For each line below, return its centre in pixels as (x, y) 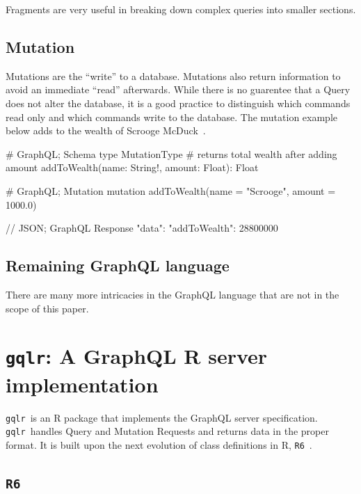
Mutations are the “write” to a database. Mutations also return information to (173, 75)
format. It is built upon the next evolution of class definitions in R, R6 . (159, 444)
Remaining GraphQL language (118, 265)
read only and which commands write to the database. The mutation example (171, 117)
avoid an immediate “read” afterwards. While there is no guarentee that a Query (178, 89)
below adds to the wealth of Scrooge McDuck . (106, 130)
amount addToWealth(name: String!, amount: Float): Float (132, 167)
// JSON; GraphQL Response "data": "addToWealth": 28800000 (142, 228)
